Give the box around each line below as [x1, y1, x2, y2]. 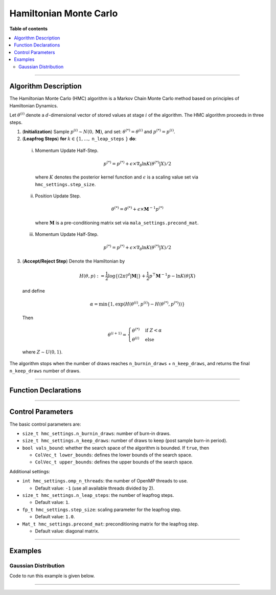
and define [22, 288, 45, 294]
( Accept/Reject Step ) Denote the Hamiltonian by [22, 258, 125, 264]
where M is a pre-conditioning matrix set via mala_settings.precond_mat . [35, 219, 199, 226]
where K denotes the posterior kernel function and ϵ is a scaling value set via [35, 174, 199, 180]
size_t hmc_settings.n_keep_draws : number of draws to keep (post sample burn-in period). [22, 437, 227, 444]
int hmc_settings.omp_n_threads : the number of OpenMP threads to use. [22, 478, 188, 484]
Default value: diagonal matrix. [35, 528, 100, 534]
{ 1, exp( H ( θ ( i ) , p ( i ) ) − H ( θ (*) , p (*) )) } [107, 300, 185, 307]
